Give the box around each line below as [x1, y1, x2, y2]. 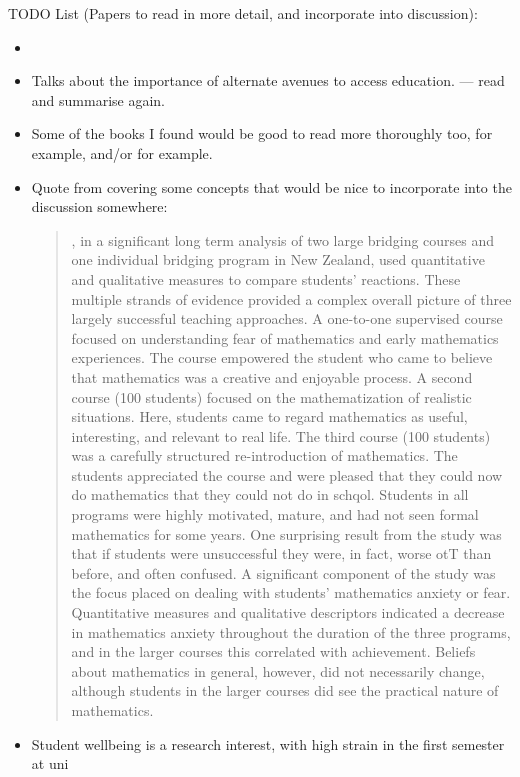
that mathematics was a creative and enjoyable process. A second [71, 366, 473, 387]
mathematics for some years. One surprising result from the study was [71, 523, 502, 544]
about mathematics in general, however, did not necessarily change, [71, 660, 485, 681]
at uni [31, 753, 69, 774]
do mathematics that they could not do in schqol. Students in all [71, 484, 469, 505]
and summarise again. [31, 89, 165, 110]
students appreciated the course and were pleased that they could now [71, 464, 503, 485]
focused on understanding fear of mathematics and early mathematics [71, 327, 499, 348]
